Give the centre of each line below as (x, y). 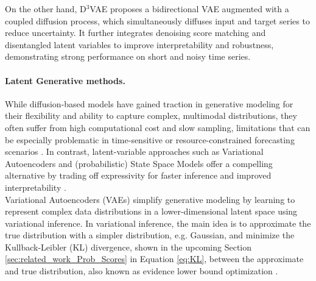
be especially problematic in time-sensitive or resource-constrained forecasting (150, 139)
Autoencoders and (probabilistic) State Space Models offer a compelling (139, 163)
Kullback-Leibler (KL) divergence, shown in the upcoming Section (128, 247)
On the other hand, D (46, 9)
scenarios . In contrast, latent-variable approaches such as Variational (134, 151)
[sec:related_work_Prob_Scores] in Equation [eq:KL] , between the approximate (154, 259)
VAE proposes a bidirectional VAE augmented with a (189, 9)
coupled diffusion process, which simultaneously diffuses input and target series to (157, 20)
